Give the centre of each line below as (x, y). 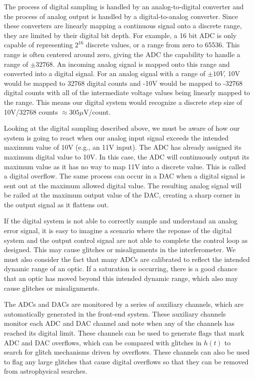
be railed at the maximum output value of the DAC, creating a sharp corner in (122, 195)
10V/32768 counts (31, 111)
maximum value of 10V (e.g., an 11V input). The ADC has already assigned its (123, 147)
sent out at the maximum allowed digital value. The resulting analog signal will (123, 185)
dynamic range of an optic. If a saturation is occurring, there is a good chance (121, 269)
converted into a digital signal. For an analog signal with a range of (105, 73)
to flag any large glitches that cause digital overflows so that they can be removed (126, 361)
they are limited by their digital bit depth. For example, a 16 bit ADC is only (120, 35)
